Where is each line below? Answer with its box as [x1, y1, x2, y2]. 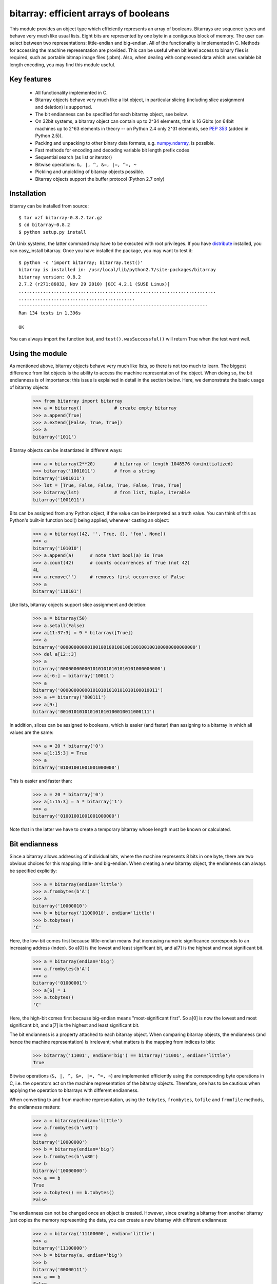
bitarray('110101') [33, 589, 82, 594]
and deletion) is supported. [35, 104, 92, 110]
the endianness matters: [9, 1104, 61, 1110]
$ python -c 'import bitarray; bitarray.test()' [18, 259, 143, 266]
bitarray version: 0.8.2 [18, 274, 81, 280]
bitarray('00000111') [33, 1267, 88, 1273]
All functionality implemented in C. [35, 89, 108, 96]
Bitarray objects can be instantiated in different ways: [9, 447, 123, 453]
